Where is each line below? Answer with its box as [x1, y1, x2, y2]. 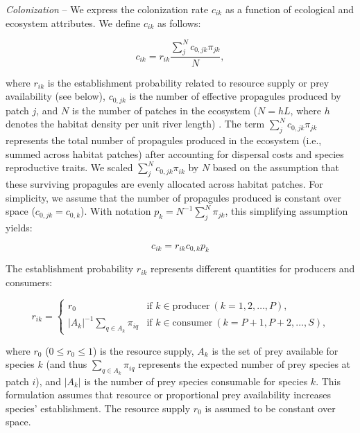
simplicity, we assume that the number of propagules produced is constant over [6, 190, 341, 204]
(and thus [46, 357, 87, 371]
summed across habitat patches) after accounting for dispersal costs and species [6, 146, 344, 161]
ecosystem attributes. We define [6, 15, 141, 30]
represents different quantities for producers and [151, 261, 355, 276]
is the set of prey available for [212, 343, 338, 357]
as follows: [157, 15, 201, 30]
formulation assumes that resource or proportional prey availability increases [6, 387, 332, 402]
